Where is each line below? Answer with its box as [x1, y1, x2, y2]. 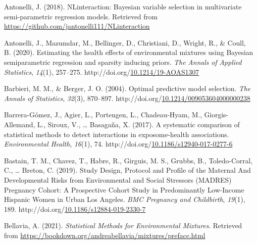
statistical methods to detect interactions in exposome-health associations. [4, 129, 229, 139]
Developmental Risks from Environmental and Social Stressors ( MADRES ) [4, 174, 232, 185]
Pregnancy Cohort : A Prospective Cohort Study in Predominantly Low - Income [4, 184, 244, 195]
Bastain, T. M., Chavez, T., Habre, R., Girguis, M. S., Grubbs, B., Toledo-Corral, [4, 155, 253, 165]
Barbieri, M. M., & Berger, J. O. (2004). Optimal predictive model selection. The [4, 83, 251, 94]
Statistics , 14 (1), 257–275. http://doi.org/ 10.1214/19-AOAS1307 [4, 66, 199, 77]
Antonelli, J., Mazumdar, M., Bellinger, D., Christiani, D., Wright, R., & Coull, [4, 37, 246, 48]
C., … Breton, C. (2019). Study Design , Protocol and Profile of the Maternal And [4, 165, 251, 175]
